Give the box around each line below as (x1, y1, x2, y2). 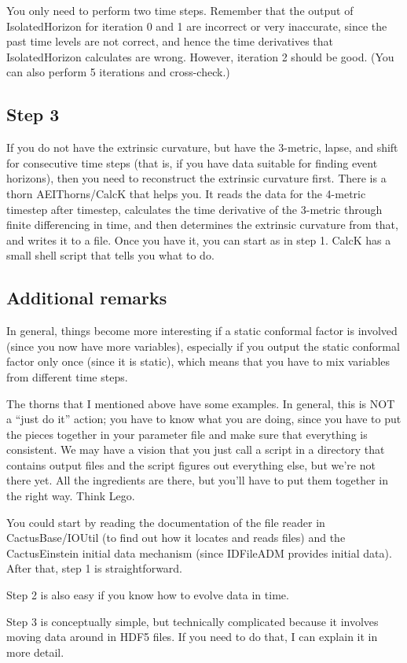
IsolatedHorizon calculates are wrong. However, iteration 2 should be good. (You (6, 48, 394, 64)
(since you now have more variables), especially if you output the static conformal (6, 337, 400, 354)
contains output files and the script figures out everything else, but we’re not (6, 456, 376, 473)
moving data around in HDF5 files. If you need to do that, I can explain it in (6, 628, 378, 645)
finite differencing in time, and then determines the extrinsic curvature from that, (6, 216, 398, 233)
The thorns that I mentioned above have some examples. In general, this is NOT (6, 395, 395, 411)
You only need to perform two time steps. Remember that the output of (6, 2, 354, 18)
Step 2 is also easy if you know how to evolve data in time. (6, 587, 289, 603)
